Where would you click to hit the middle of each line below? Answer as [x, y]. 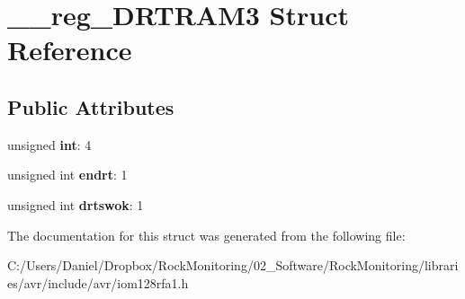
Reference [70, 50]
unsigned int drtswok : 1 [76, 204]
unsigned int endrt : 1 [67, 175]
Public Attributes [91, 106]
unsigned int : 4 [49, 144]
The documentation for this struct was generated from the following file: [206, 235]
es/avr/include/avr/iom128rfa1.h [98, 282]
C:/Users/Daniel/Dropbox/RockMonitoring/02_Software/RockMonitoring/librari [233, 265]
